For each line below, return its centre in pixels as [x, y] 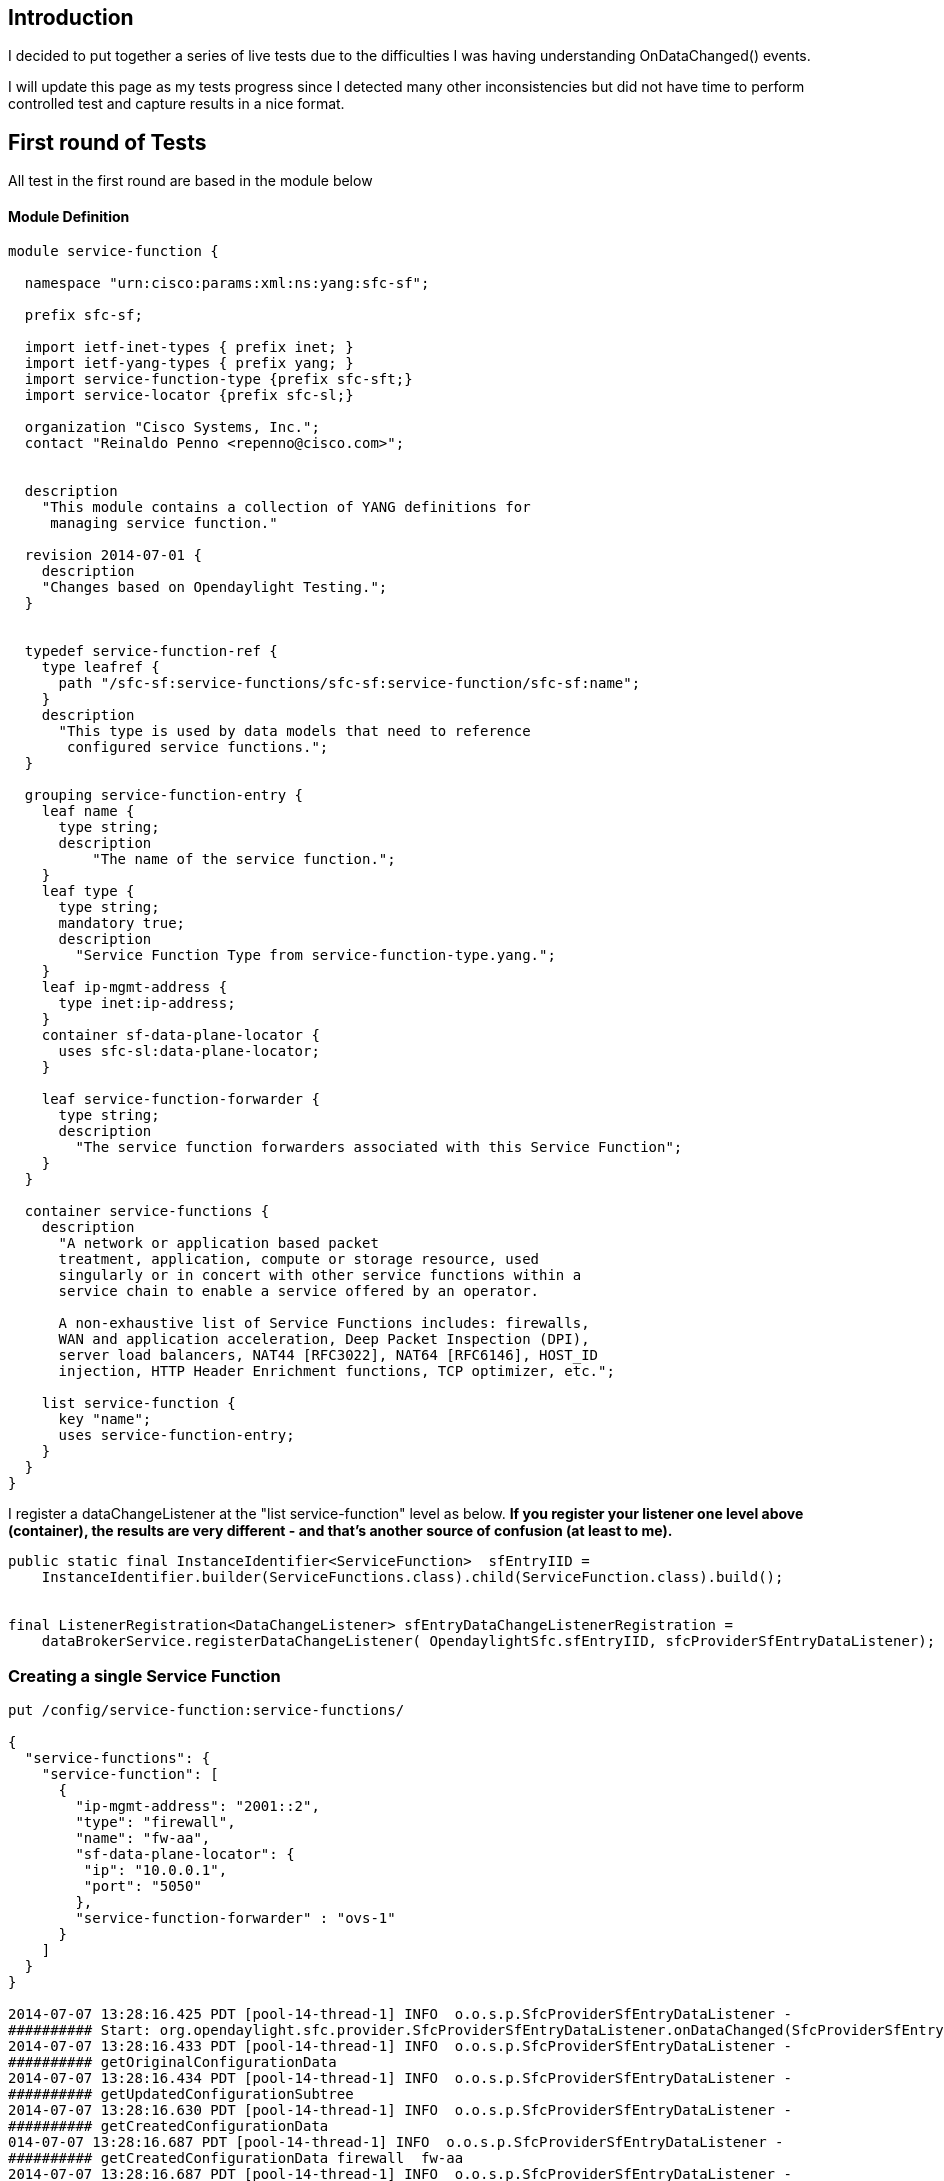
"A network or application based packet [218, 1243]
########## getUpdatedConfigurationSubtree [181, 2094]
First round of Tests [107, 142]
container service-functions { [147, 1211]
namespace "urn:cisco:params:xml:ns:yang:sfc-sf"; [227, 283]
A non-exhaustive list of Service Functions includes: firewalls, [324, 1323]
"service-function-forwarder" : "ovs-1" [235, 1918]
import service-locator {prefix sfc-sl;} [189, 395]
